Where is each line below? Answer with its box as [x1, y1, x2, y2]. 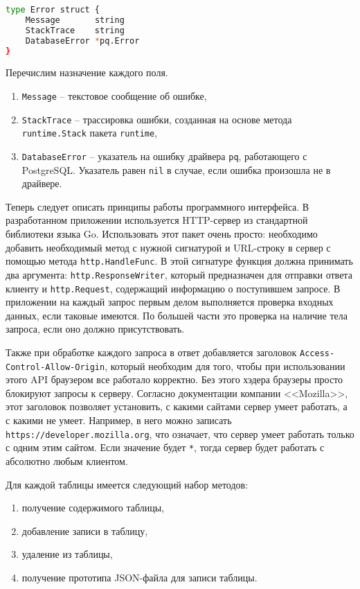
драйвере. [21, 176, 62, 191]
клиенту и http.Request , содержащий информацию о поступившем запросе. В [6, 281, 341, 295]
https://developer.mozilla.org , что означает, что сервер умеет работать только [6, 426, 354, 441]
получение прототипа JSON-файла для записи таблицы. [21, 570, 258, 584]
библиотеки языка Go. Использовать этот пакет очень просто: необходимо [6, 227, 318, 241]
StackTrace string [25, 25, 125, 35]
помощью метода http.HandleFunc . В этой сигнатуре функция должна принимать [6, 254, 353, 268]
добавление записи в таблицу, [21, 523, 148, 538]
